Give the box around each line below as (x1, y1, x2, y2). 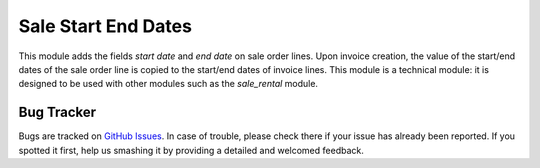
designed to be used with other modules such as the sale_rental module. (18, 78, 319, 90)
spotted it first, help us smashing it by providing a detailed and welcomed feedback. (18, 144, 364, 156)
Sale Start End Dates (18, 15, 192, 37)
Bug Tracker (18, 104, 97, 121)
